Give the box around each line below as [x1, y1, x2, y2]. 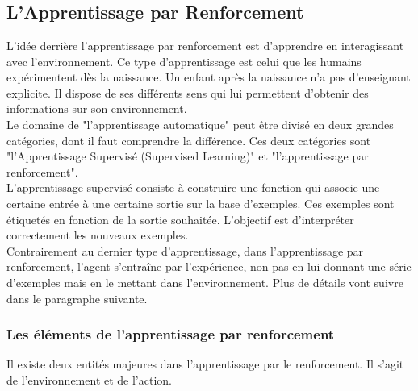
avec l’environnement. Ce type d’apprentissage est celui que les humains [6, 52, 362, 69]
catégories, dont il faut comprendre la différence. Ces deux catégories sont [6, 131, 371, 148]
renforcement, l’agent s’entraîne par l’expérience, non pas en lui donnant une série [6, 258, 412, 275]
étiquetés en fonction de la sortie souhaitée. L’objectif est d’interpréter [6, 210, 354, 227]
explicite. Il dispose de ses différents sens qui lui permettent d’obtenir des [6, 84, 369, 101]
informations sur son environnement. [6, 100, 187, 117]
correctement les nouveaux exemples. [6, 227, 189, 243]
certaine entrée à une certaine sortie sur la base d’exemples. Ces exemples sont [6, 194, 395, 211]
